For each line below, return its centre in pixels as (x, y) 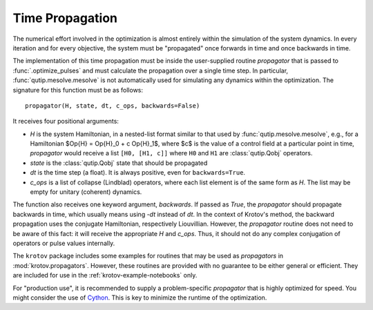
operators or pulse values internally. (64, 243)
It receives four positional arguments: (66, 122)
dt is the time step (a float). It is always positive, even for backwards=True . (137, 173)
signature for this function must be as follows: (78, 90)
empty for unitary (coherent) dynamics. (86, 192)
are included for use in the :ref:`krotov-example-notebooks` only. (105, 275)
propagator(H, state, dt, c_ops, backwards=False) (113, 106)
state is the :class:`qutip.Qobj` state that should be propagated (119, 163)
